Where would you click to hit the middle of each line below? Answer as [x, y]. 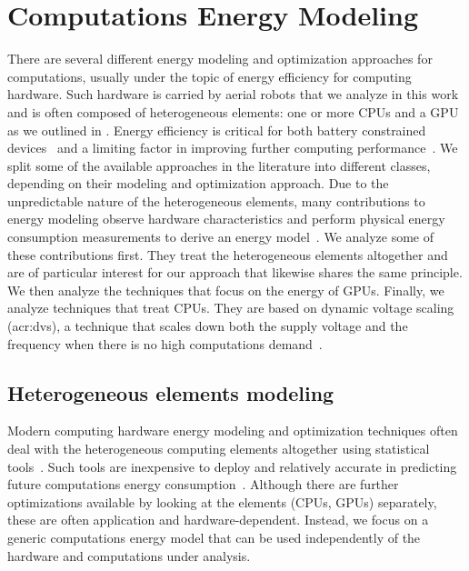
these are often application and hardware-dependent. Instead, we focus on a [218, 520]
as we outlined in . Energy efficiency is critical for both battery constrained [217, 130]
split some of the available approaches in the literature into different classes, [219, 165]
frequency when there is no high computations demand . [165, 343]
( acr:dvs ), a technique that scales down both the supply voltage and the [208, 326]
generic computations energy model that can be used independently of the [214, 537]
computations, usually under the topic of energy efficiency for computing [210, 76]
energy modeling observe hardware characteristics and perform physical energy [226, 219]
